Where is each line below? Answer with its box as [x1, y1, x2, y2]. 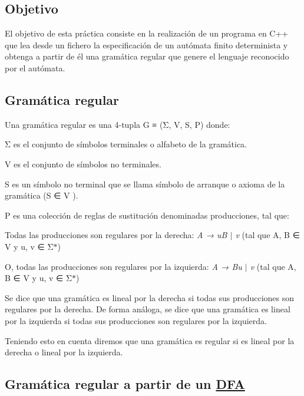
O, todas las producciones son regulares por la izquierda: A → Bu [5, 260, 242, 272]
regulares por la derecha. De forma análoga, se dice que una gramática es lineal [5, 303, 290, 315]
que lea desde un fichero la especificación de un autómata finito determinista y [5, 38, 288, 51]
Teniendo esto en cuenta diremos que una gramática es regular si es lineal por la [5, 334, 295, 346]
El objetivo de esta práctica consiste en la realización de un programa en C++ [5, 27, 289, 39]
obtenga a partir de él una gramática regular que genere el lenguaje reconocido [5, 50, 289, 62]
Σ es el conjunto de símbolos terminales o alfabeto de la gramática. [5, 138, 247, 150]
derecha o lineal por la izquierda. [5, 346, 123, 358]
